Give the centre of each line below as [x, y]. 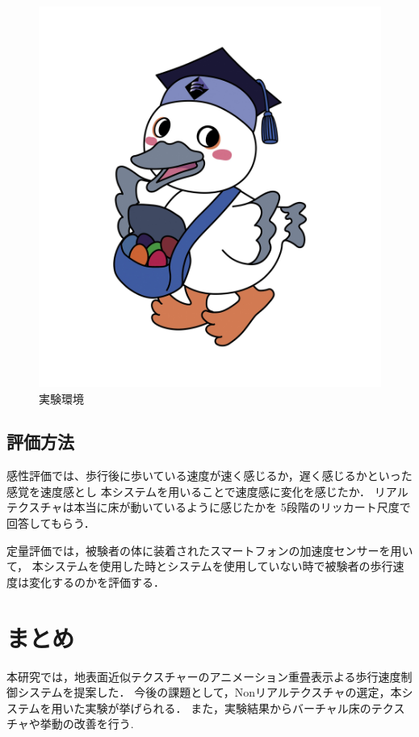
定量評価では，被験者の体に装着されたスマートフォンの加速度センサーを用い [210, 550]
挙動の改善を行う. [87, 724]
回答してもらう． [51, 523]
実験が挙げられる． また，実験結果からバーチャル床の [228, 708]
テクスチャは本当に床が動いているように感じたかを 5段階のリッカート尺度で [209, 507]
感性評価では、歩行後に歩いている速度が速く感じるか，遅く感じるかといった [209, 476]
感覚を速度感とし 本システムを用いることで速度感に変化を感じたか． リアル [207, 491]
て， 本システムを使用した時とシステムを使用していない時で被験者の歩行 [200, 566]
